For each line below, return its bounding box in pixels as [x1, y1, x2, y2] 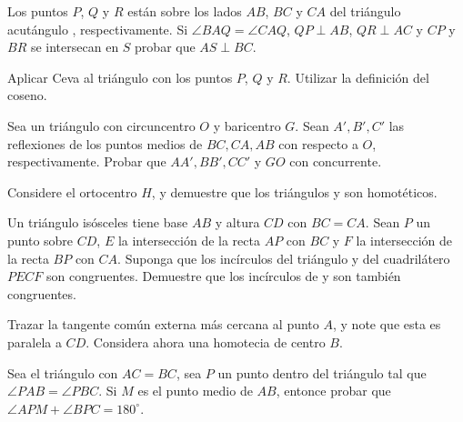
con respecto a [278, 134, 358, 153]
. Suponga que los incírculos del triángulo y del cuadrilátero [117, 248, 450, 267]
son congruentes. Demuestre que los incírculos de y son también [46, 266, 401, 286]
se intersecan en [30, 37, 119, 56]
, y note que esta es [332, 315, 441, 334]
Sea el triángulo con [7, 363, 118, 382]
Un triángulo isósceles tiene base [7, 213, 188, 232]
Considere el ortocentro [7, 182, 137, 201]
